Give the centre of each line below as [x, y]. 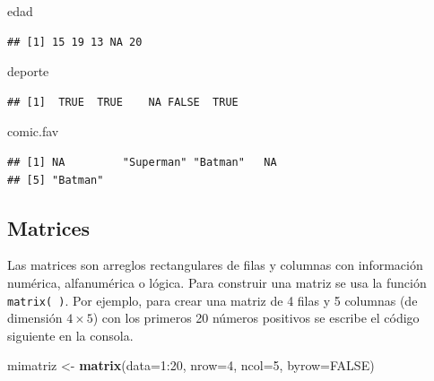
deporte [28, 71]
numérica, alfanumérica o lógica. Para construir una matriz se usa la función [217, 282]
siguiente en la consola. [70, 335]
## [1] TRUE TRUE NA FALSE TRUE [123, 102]
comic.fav [33, 131]
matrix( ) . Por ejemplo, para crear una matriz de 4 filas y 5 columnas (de [213, 300]
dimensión [35, 318]
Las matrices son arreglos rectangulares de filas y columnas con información [215, 265]
